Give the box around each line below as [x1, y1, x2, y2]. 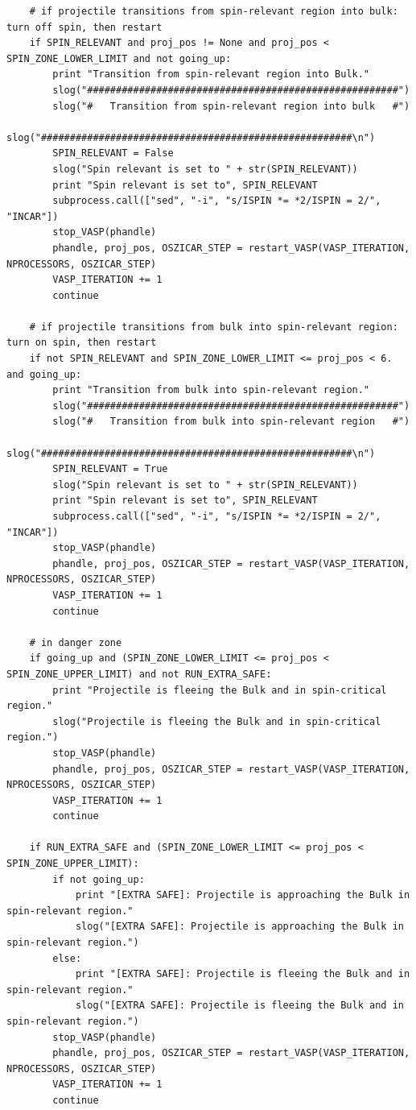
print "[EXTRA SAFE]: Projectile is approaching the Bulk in [75, 889, 410, 901]
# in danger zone [29, 636, 122, 648]
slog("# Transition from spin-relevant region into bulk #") [52, 100, 410, 112]
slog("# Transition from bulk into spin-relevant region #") [52, 416, 410, 428]
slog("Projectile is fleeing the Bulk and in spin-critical [52, 715, 381, 727]
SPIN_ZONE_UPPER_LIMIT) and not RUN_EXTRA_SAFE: [6, 668, 272, 680]
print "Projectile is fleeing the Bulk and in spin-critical [52, 684, 387, 696]
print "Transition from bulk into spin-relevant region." [52, 384, 370, 396]
